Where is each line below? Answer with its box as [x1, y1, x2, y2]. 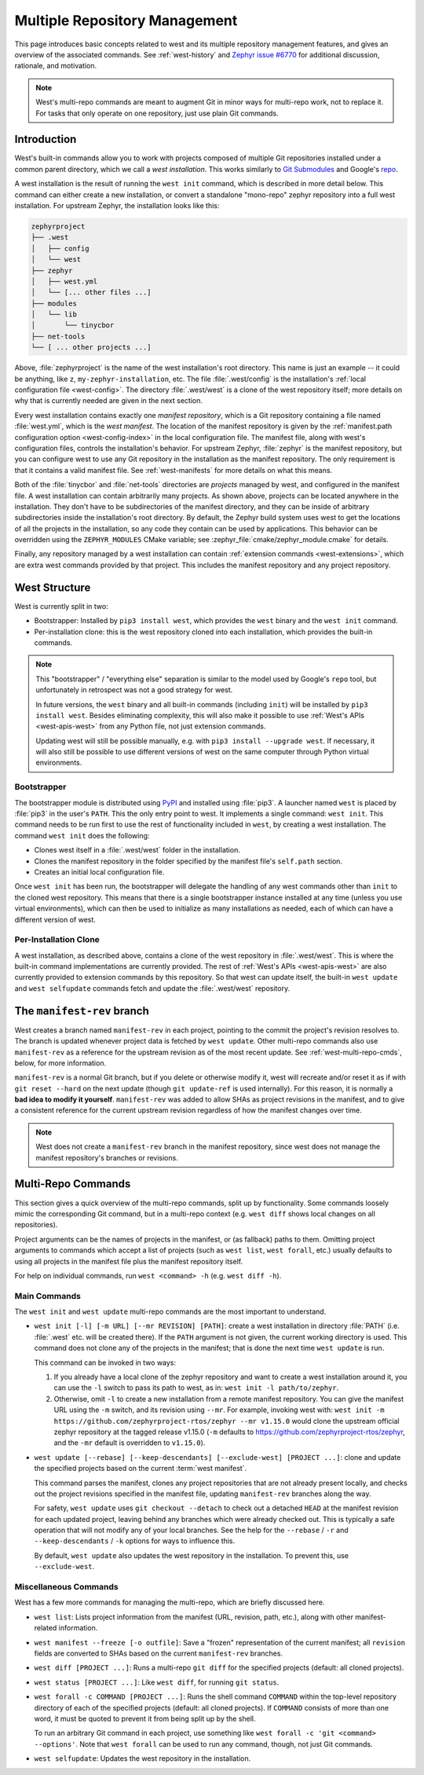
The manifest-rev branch [14, 1004, 149, 1018]
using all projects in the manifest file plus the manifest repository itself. [14, 1256, 243, 1266]
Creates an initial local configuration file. [34, 867, 165, 876]
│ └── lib [31, 310, 78, 319]
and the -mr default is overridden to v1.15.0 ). [53, 1438, 206, 1447]
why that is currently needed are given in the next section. [14, 396, 203, 405]
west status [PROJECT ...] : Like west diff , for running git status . [34, 1678, 280, 1687]
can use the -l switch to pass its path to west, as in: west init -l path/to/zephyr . [53, 1383, 339, 1392]
